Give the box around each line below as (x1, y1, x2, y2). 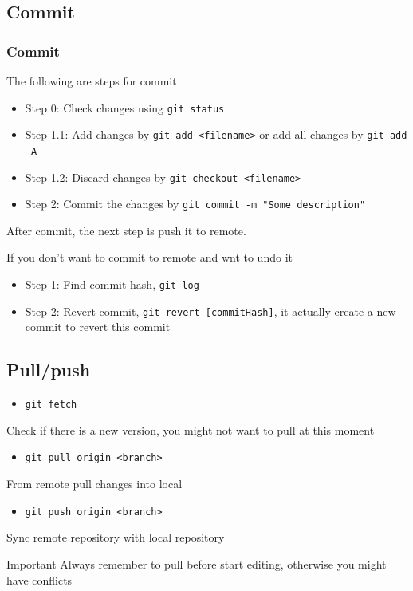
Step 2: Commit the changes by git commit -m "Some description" (25, 195, 366, 212)
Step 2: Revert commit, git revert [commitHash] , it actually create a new (25, 302, 396, 319)
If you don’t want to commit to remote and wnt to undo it (6, 249, 293, 266)
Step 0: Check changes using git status (25, 99, 225, 116)
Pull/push (6, 357, 91, 382)
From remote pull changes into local (6, 475, 183, 492)
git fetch (25, 399, 77, 411)
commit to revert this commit (25, 318, 171, 335)
